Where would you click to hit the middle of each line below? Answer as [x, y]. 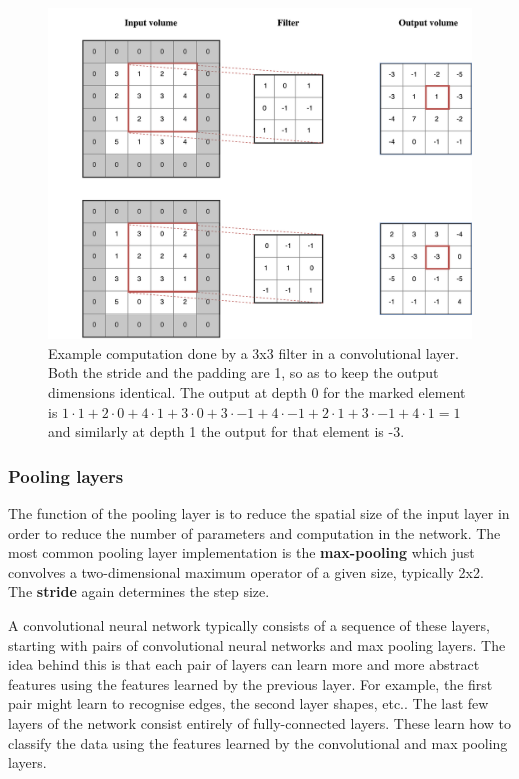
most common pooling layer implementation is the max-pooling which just [241, 552]
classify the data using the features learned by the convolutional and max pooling [258, 742]
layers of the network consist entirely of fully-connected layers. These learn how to [259, 722]
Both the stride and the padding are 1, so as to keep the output [243, 372]
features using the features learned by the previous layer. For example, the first [250, 683]
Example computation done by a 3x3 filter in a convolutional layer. [253, 352]
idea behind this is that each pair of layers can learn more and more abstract [244, 664]
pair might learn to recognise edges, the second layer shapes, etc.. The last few [248, 703]
